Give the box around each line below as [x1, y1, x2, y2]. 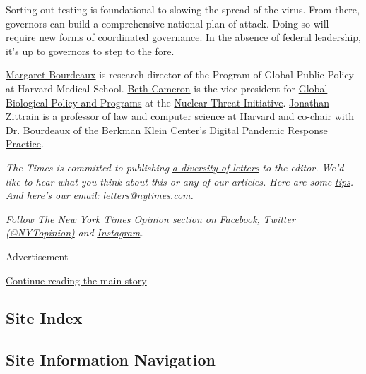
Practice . [6, 136, 44, 151]
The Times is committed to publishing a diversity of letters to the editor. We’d [6, 159, 344, 174]
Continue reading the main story [6, 272, 147, 287]
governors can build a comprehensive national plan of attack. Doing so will [6, 16, 329, 30]
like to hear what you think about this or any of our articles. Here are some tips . [6, 174, 354, 188]
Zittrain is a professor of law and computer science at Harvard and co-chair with [6, 109, 354, 123]
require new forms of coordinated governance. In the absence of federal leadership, [6, 30, 361, 44]
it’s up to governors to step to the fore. [6, 43, 175, 58]
